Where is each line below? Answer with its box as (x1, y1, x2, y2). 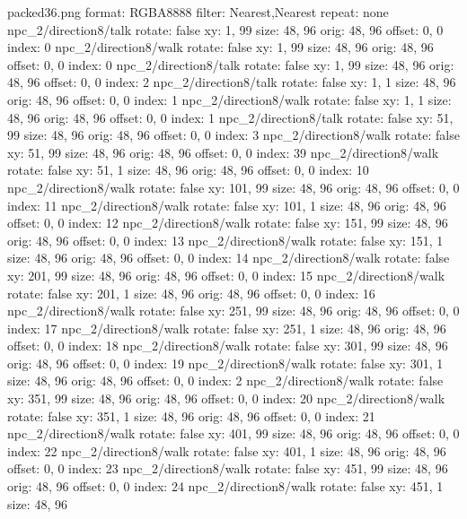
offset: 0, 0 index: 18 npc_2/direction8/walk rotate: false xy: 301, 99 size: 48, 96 (7, 336, 448, 355)
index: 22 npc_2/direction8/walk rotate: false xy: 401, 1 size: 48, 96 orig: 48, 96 (7, 441, 446, 460)
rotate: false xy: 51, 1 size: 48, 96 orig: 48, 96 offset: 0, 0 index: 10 (7, 160, 369, 179)
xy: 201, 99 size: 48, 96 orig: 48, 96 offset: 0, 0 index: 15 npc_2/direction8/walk (7, 265, 445, 284)
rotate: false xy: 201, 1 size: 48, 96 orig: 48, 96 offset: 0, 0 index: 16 (7, 283, 375, 302)
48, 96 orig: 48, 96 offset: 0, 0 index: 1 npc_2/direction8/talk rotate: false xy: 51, (7, 108, 454, 126)
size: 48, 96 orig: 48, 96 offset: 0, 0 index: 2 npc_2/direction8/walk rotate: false (7, 371, 444, 390)
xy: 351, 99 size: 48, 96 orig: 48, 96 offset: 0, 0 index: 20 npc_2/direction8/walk (7, 389, 445, 408)
